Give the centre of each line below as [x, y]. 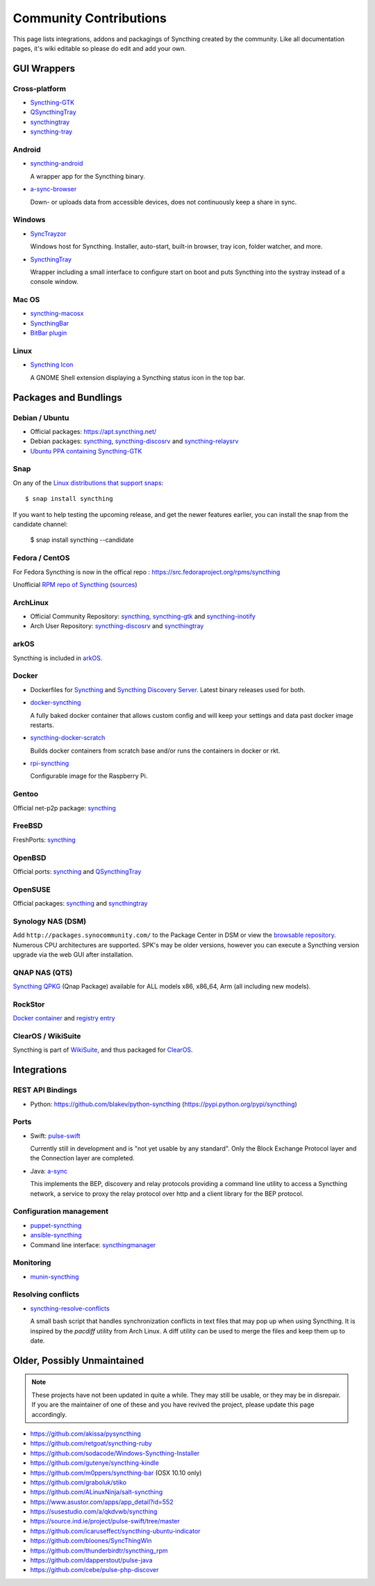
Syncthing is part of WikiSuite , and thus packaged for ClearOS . [103, 1050]
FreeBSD [28, 826]
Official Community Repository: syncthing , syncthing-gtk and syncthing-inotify [143, 616]
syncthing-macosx [57, 314]
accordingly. [49, 1414]
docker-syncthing [56, 703]
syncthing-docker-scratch [68, 738]
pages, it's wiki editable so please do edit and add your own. [100, 48]
